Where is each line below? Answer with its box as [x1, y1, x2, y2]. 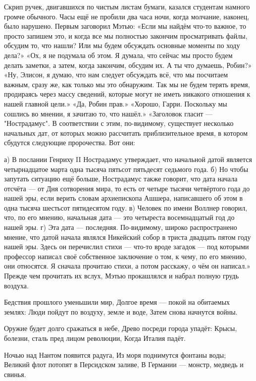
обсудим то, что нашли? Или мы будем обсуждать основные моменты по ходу [4, 40, 240, 51]
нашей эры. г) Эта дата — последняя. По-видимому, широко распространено [4, 222, 237, 232]
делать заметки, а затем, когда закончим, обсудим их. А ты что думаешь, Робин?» [4, 59, 252, 70]
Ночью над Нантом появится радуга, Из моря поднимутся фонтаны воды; [4, 349, 226, 360]
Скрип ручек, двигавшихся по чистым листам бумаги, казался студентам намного [4, 1, 250, 11]
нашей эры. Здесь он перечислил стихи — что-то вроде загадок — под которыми [4, 241, 249, 252]
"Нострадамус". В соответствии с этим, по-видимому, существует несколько [4, 118, 234, 128]
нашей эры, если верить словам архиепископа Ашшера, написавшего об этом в [4, 193, 243, 203]
